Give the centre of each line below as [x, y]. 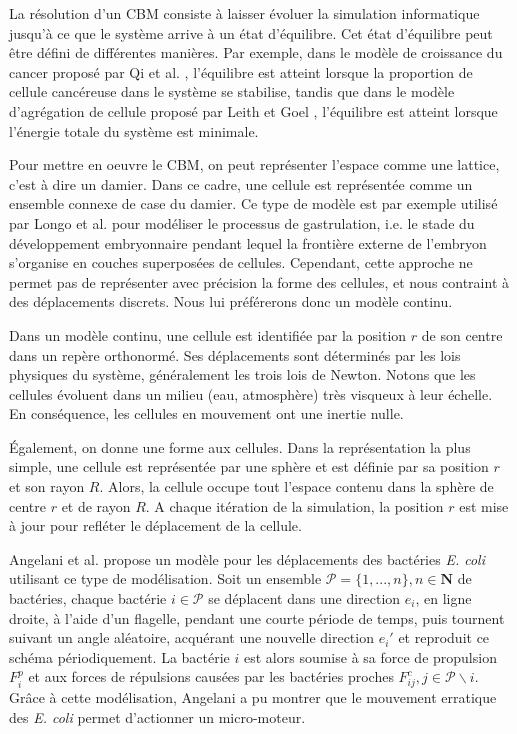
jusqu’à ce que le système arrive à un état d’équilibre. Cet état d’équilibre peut [251, 32]
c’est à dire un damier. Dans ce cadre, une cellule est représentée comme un [241, 183]
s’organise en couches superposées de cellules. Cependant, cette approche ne [241, 262]
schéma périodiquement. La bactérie [119, 656]
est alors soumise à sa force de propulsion [370, 656]
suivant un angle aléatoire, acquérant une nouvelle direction [191, 637]
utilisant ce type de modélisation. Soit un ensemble [165, 578]
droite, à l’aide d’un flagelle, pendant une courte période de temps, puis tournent [257, 617]
